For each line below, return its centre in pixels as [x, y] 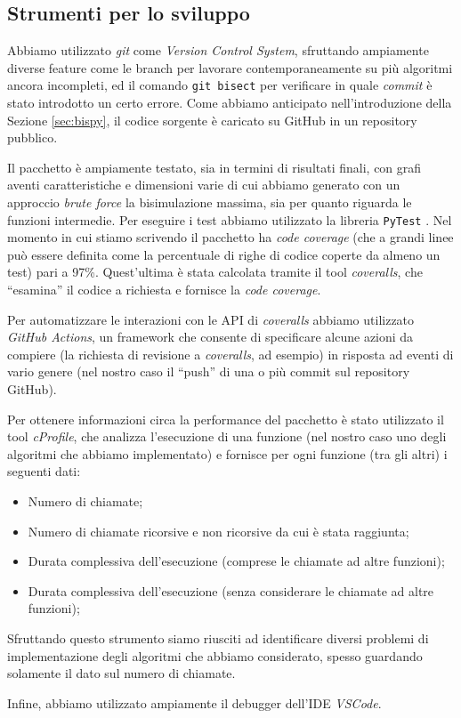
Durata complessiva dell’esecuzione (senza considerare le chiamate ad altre [231, 590]
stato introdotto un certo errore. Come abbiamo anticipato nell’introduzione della [230, 103]
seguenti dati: [44, 471]
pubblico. [32, 137]
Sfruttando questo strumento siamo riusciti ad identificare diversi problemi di [218, 637]
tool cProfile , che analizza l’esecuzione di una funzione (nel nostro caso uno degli [227, 436]
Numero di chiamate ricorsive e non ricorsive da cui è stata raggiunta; [218, 531]
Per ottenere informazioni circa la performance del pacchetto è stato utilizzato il [226, 419]
